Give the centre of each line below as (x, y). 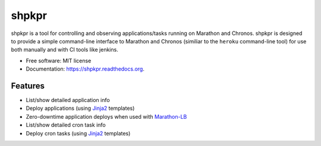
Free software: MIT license (59, 61)
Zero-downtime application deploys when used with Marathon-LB (106, 116)
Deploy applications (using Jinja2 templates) (80, 108)
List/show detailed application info (68, 100)
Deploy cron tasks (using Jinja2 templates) (78, 133)
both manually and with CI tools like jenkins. (64, 50)
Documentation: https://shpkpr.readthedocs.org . (85, 69)
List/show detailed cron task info (66, 125)
